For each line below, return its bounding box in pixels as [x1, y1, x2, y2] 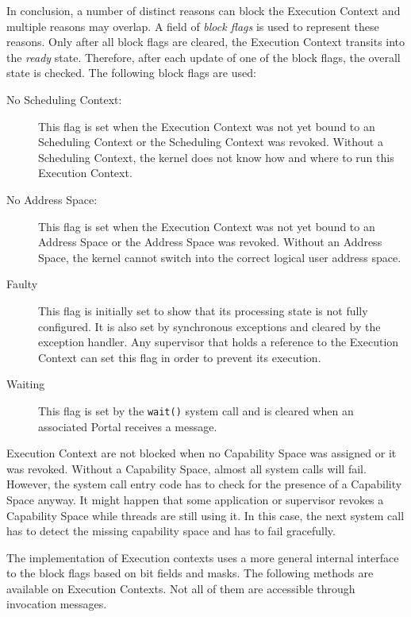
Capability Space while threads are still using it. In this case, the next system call [6, 507, 405, 523]
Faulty [6, 276, 38, 292]
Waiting [6, 376, 45, 392]
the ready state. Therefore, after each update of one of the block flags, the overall [6, 48, 401, 65]
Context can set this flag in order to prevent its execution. [38, 349, 321, 365]
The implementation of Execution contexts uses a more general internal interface [6, 549, 399, 565]
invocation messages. [6, 596, 107, 612]
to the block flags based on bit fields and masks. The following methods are [6, 565, 374, 581]
